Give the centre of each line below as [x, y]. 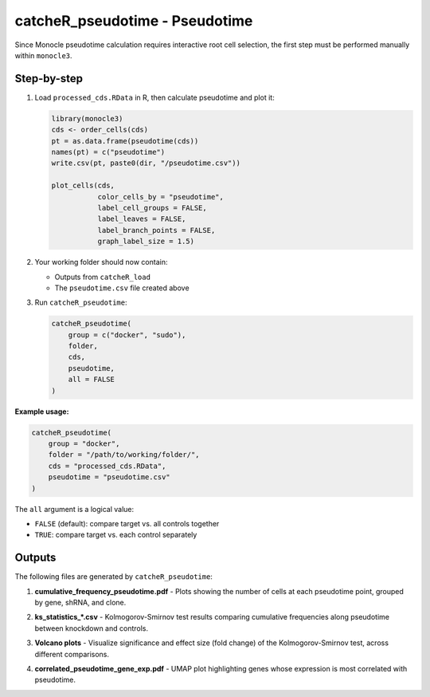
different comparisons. [72, 654]
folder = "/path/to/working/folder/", [124, 455]
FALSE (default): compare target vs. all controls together [127, 523]
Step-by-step [49, 79]
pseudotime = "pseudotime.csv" [109, 477]
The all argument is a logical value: [74, 509]
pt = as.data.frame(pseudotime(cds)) [125, 141]
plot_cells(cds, [83, 186]
